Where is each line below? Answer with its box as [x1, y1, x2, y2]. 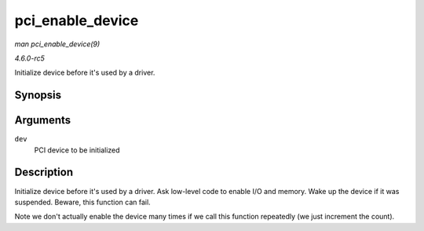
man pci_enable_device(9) [14, 39, 101, 49]
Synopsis [14, 89, 62, 102]
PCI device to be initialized [34, 145, 121, 155]
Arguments [14, 114, 71, 127]
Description [14, 166, 74, 179]
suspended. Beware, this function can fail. [14, 197, 151, 207]
